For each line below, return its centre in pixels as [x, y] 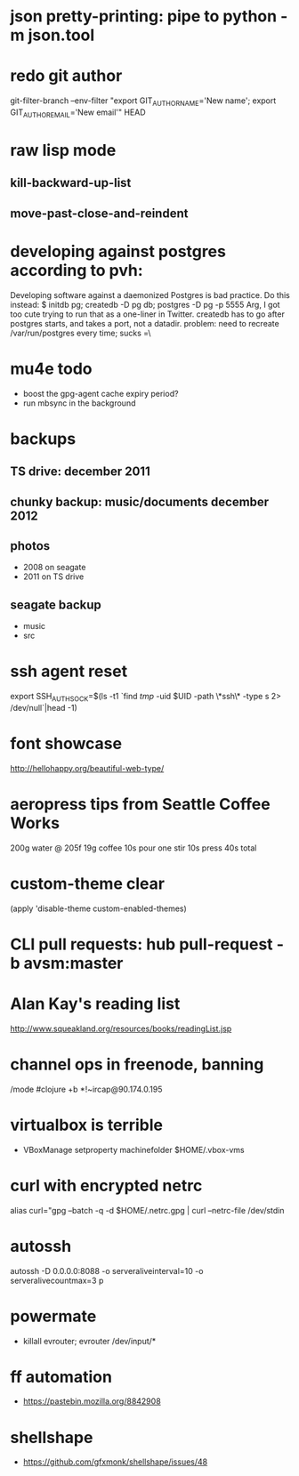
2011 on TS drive [53, 577]
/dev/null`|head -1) [44, 707]
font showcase [66, 744]
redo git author [66, 76]
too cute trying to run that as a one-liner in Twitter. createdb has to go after [148, 314]
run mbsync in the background [79, 403]
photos [30, 546]
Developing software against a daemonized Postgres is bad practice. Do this [150, 294]
